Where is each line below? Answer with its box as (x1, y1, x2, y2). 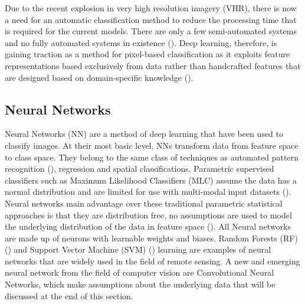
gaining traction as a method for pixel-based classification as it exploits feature (5, 48, 290, 60)
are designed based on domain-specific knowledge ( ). (5, 71, 194, 83)
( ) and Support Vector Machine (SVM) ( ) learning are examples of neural (5, 243, 271, 256)
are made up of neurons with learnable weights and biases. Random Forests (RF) (5, 231, 298, 244)
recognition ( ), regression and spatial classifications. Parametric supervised (5, 162, 274, 175)
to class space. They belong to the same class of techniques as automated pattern (5, 151, 299, 163)
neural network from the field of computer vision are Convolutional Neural (5, 266, 274, 279)
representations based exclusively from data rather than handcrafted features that (5, 59, 301, 71)
